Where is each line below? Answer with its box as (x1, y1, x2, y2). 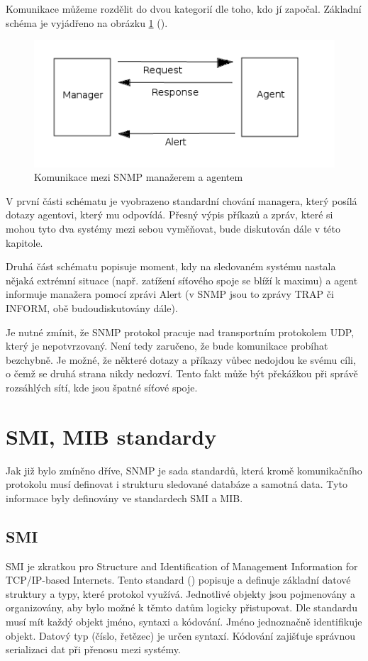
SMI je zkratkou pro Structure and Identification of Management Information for (6, 558, 358, 573)
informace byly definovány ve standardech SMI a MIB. (6, 490, 243, 505)
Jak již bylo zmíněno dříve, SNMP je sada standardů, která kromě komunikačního (6, 462, 362, 477)
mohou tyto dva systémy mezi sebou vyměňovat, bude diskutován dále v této (6, 221, 340, 235)
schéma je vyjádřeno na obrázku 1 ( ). (6, 15, 168, 30)
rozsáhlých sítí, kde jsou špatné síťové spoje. (6, 379, 198, 394)
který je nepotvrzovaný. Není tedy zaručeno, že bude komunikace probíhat (6, 338, 328, 353)
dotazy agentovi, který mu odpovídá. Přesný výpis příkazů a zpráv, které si (6, 207, 333, 222)
